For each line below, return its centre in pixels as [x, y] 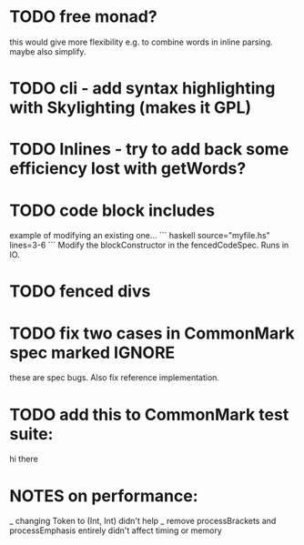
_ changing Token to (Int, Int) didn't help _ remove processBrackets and [143, 521]
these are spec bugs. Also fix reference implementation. [115, 378]
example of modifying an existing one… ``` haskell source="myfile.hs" [140, 236]
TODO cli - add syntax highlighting [142, 89]
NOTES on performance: [104, 495]
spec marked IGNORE [92, 353]
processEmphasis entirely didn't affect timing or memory [116, 530]
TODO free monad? [83, 17]
